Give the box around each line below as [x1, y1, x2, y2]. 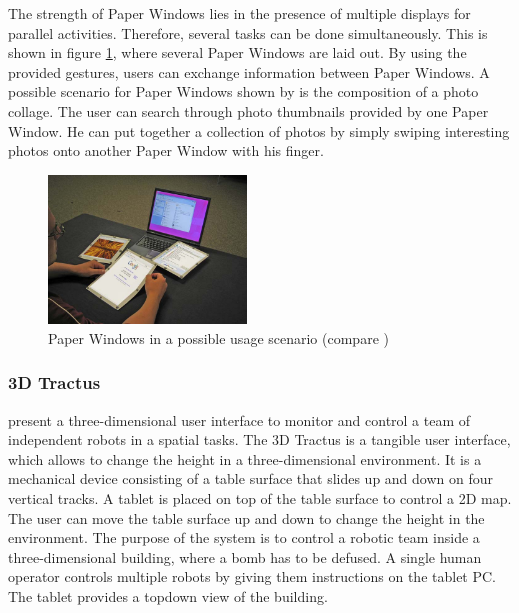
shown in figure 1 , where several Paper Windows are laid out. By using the [8, 42, 467, 63]
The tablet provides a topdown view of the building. [8, 585, 328, 606]
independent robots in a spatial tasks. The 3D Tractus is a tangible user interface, [8, 429, 511, 450]
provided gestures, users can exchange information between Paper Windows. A [8, 61, 490, 82]
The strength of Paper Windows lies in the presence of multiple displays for [8, 3, 471, 23]
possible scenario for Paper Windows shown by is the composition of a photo [8, 81, 479, 102]
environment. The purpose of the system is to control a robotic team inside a [8, 527, 480, 548]
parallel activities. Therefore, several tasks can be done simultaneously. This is [8, 22, 488, 43]
